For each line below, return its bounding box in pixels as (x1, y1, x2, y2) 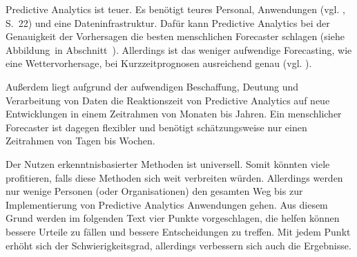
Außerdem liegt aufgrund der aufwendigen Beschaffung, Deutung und (6, 79, 299, 93)
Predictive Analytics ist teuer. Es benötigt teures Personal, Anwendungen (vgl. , (6, 2, 345, 16)
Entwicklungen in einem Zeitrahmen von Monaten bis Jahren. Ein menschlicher (6, 106, 342, 121)
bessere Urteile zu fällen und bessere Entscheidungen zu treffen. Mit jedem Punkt (6, 224, 351, 238)
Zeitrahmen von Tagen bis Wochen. (6, 133, 155, 148)
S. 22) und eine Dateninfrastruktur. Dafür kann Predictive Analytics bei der (6, 15, 330, 30)
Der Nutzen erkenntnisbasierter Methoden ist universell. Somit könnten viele (6, 156, 330, 171)
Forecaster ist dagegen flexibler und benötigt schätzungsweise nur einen (6, 120, 307, 134)
